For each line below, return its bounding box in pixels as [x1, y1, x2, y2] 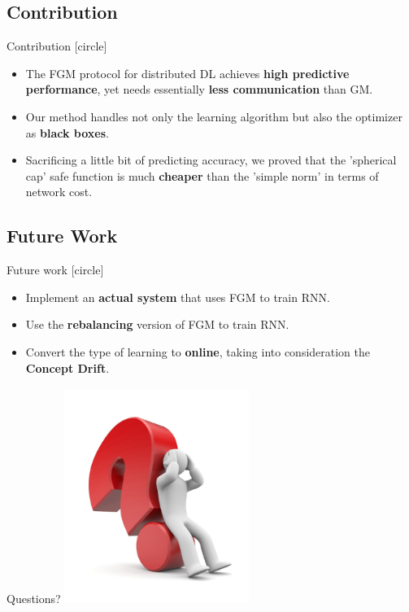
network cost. [25, 183, 93, 200]
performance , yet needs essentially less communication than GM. [25, 81, 373, 98]
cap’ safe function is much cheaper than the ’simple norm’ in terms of [25, 167, 379, 184]
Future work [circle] [7, 261, 104, 278]
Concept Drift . [25, 359, 110, 376]
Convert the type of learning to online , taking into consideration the [25, 343, 371, 360]
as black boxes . [25, 124, 109, 141]
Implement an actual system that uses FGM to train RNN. [25, 288, 330, 305]
